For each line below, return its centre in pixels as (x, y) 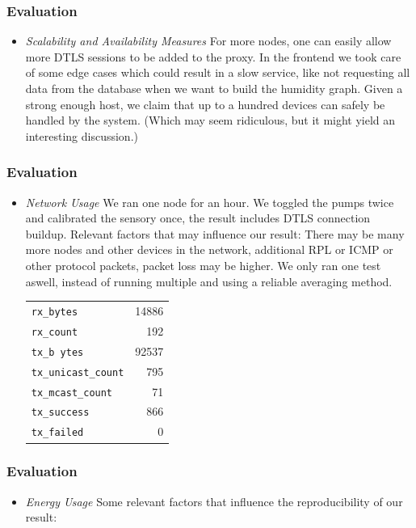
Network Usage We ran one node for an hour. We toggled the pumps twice (210, 202)
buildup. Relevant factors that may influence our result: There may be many (215, 233)
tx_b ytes (57, 352)
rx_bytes (55, 312)
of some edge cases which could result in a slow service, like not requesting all (218, 72)
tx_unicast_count (78, 372)
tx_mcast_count (72, 393)
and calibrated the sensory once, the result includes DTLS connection (198, 218)
